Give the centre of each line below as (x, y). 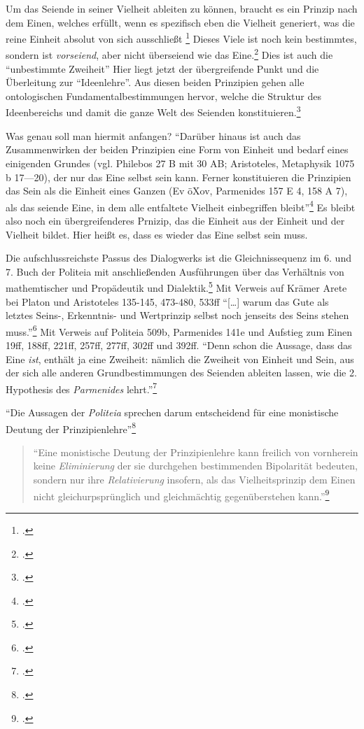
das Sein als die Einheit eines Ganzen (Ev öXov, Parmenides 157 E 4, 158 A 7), (177, 191)
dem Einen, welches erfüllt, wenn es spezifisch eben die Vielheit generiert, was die (180, 22)
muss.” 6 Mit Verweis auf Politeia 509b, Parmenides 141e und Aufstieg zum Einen (179, 330)
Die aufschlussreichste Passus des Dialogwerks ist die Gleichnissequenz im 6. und (178, 258)
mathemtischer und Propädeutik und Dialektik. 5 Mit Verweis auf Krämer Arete (176, 286)
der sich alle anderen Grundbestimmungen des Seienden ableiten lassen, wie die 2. (181, 373)
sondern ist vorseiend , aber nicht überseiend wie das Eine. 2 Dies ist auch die (169, 54)
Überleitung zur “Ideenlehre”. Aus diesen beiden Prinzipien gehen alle (155, 82)
